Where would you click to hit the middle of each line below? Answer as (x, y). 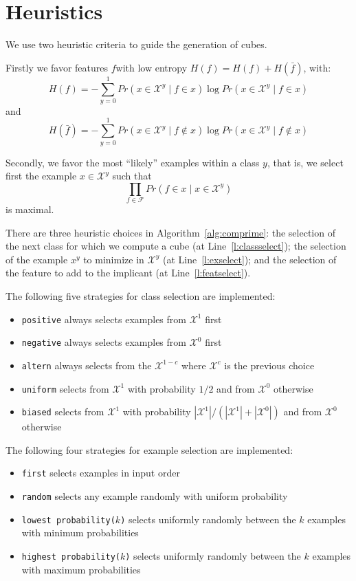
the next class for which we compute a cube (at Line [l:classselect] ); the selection (176, 246)
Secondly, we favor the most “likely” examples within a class (133, 162)
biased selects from (63, 412)
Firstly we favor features (57, 67)
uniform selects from (65, 388)
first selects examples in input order (101, 473)
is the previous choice (269, 365)
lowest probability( (68, 520)
